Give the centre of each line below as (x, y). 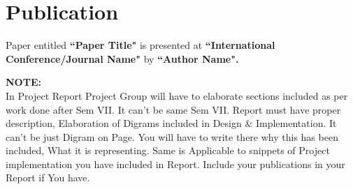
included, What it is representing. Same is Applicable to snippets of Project (168, 150)
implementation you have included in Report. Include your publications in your (175, 164)
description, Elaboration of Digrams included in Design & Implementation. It (171, 123)
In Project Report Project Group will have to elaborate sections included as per (177, 95)
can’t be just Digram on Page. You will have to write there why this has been (172, 136)
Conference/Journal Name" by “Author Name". (122, 58)
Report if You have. (48, 177)
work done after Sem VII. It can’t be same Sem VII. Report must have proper (173, 109)
